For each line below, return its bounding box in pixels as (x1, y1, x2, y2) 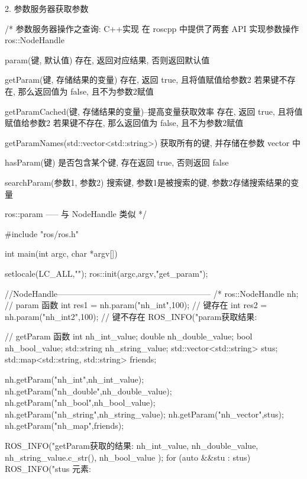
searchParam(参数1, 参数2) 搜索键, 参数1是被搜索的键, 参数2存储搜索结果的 (5, 176, 291, 188)
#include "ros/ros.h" (5, 227, 79, 239)
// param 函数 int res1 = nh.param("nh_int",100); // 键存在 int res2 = (5, 299, 267, 311)
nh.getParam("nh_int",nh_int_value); (5, 373, 144, 386)
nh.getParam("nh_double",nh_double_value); (5, 384, 172, 397)
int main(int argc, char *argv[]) (5, 247, 118, 260)
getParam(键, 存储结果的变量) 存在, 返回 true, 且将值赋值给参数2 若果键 (5, 73, 279, 86)
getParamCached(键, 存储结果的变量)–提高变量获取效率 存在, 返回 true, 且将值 (5, 105, 303, 117)
